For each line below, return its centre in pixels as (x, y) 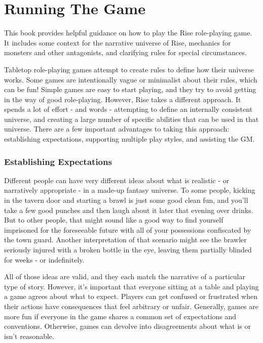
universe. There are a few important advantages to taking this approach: (117, 129)
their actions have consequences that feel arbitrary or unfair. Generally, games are (131, 306)
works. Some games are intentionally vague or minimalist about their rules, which (131, 79)
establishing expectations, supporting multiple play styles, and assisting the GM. (129, 139)
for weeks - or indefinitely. (44, 259)
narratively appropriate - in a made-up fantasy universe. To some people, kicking (130, 190)
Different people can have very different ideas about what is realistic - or (117, 180)
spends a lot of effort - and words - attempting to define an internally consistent (128, 109)
